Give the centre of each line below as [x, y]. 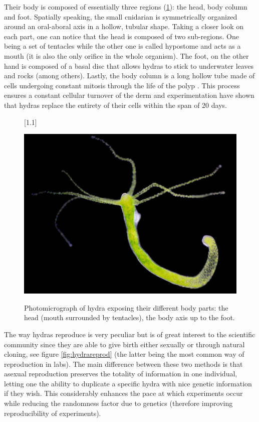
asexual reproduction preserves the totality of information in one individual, [121, 374]
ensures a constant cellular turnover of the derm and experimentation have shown [129, 95]
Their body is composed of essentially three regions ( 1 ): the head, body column [126, 7]
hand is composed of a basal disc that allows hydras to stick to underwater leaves [129, 65]
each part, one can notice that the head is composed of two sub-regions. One [121, 36]
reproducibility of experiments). [53, 413]
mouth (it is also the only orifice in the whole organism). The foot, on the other [126, 55]
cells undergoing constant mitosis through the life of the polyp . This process [122, 85]
